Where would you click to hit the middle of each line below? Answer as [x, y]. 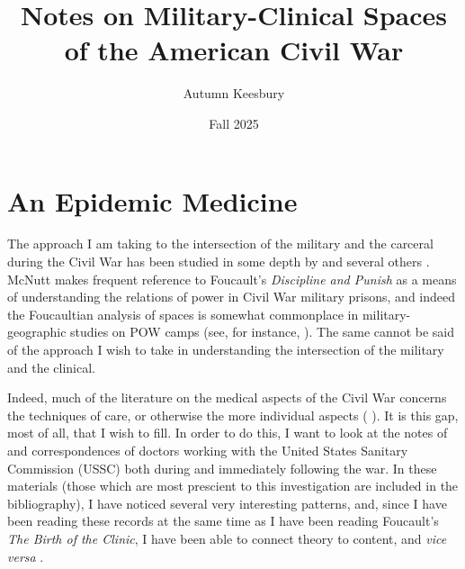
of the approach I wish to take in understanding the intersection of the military [226, 349]
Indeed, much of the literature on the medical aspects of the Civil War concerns [227, 397]
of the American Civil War [234, 50]
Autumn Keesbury [234, 93]
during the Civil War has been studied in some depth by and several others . [219, 262]
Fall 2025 [234, 123]
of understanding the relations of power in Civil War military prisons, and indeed [232, 297]
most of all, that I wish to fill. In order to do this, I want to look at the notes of [228, 433]
